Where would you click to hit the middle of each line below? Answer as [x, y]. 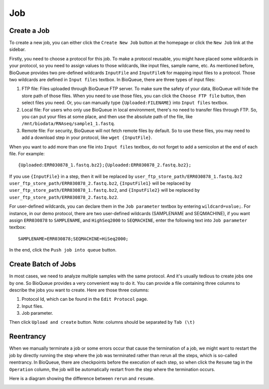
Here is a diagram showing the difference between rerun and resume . [82, 378]
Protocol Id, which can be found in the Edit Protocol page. [85, 299]
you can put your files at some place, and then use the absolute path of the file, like [107, 117]
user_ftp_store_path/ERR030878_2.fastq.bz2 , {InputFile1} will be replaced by [100, 183]
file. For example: [27, 153]
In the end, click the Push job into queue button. [63, 250]
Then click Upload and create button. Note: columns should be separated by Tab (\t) [102, 322]
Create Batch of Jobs [43, 264]
